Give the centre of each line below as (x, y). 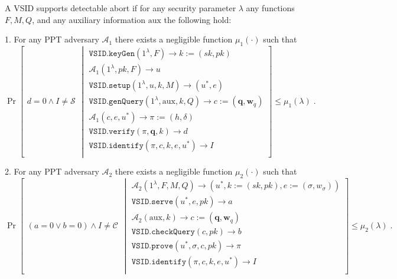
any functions (270, 8)
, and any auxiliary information (89, 19)
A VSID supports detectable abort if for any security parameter (121, 8)
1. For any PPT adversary (52, 39)
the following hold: (198, 19)
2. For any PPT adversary (52, 171)
